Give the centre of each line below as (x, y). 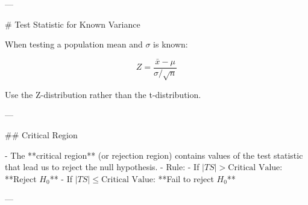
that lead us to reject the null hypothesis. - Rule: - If (102, 167)
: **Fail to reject (183, 178)
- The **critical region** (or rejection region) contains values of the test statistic (154, 155)
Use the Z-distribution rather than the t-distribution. (103, 94)
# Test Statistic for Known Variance (73, 24)
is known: (171, 44)
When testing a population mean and (74, 44)
